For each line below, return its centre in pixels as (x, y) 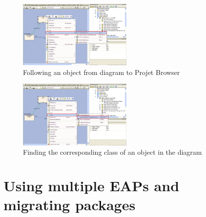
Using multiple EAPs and (92, 186)
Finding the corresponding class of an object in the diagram (113, 152)
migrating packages (70, 205)
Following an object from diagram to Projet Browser (102, 72)
